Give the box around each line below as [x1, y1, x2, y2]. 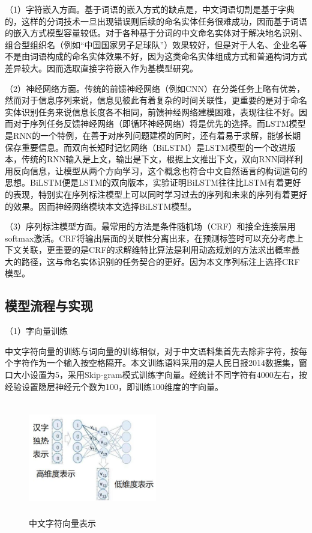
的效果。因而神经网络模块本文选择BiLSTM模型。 [5, 199, 197, 212]
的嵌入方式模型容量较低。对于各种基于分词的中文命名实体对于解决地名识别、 [5, 26, 307, 39]
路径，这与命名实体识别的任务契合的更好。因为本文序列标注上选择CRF [21, 255, 300, 267]
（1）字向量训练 [5, 324, 68, 337]
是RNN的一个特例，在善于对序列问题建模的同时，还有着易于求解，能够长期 [5, 129, 301, 141]
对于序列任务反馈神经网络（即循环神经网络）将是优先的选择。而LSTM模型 [13, 117, 306, 130]
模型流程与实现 [5, 296, 93, 315]
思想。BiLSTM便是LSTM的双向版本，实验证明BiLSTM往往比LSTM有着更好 [5, 176, 301, 189]
